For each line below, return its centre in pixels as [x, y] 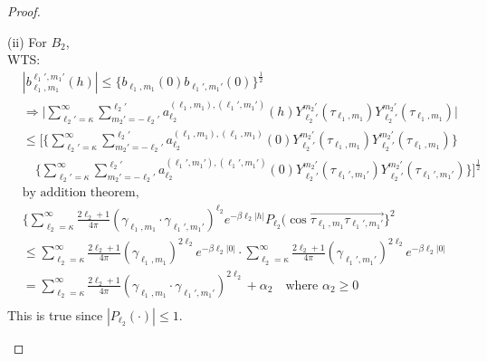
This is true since [55, 314]
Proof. [24, 11]
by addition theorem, [81, 193]
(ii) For [27, 41]
